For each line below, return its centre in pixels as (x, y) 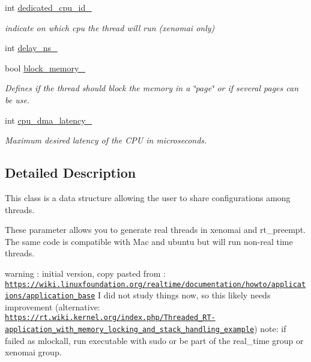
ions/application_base (50, 296)
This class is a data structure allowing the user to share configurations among (148, 197)
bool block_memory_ (45, 68)
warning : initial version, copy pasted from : (85, 273)
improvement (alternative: (53, 306)
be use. (17, 99)
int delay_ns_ (31, 48)
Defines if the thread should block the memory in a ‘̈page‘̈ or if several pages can (152, 88)
